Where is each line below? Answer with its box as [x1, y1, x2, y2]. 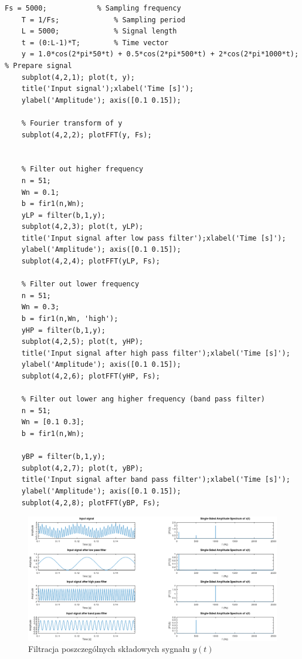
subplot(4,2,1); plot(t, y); [21, 73, 135, 82]
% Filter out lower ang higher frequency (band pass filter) [21, 395, 265, 404]
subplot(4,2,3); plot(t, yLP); [21, 222, 144, 231]
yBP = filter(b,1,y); [21, 452, 106, 461]
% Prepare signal [5, 61, 72, 70]
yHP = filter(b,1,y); [21, 326, 106, 334]
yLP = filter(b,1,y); [21, 211, 106, 219]
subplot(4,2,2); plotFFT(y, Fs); [21, 130, 152, 139]
